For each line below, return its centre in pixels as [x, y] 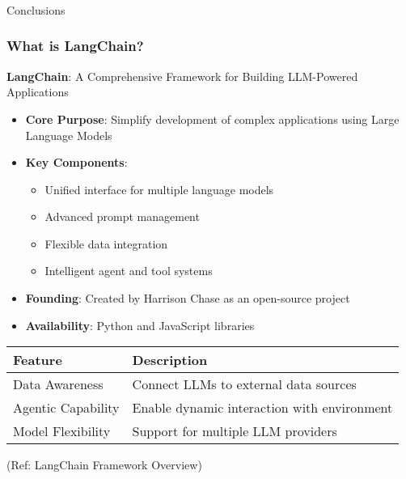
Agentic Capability [66, 408]
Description [170, 360]
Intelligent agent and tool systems [129, 271]
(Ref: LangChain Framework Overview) [104, 465]
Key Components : [76, 162]
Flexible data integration [106, 243]
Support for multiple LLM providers [235, 431]
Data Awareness [58, 384]
